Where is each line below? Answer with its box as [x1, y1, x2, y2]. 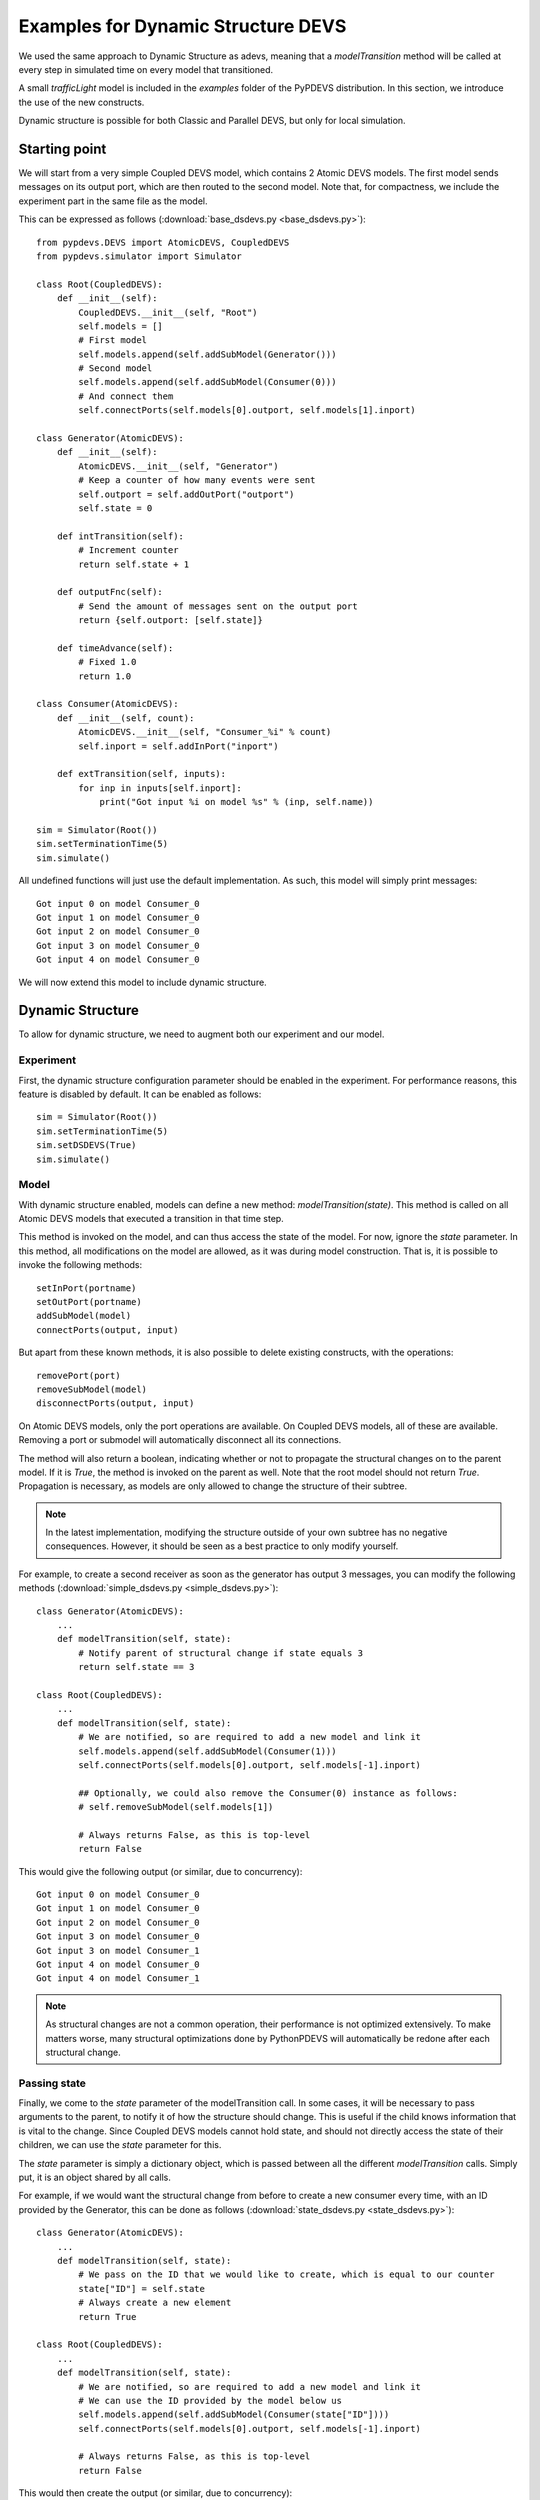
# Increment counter [78, 545, 179, 556]
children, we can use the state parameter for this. [18, 2139, 222, 2151]
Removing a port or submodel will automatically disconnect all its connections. [18, 1434, 342, 1446]
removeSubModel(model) [36, 1383, 148, 1395]
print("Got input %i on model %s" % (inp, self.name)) [99, 796, 374, 808]
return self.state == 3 [78, 1661, 195, 1673]
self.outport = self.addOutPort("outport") [78, 488, 295, 500]
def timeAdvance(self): [56, 642, 174, 654]
